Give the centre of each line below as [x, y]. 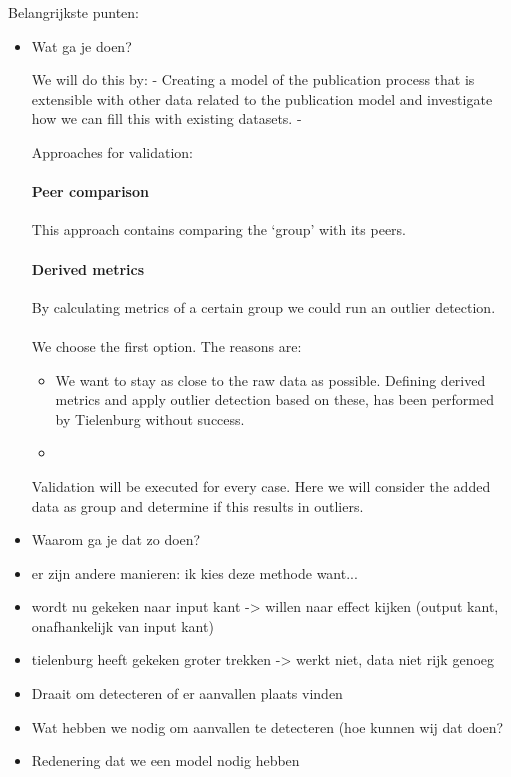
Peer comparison [90, 191]
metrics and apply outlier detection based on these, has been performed [274, 399]
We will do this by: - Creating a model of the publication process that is [253, 79]
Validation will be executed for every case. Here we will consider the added [261, 485]
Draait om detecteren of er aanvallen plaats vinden [187, 693]
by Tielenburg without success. [150, 418]
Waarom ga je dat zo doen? [116, 539]
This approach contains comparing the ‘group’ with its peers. [219, 229]
